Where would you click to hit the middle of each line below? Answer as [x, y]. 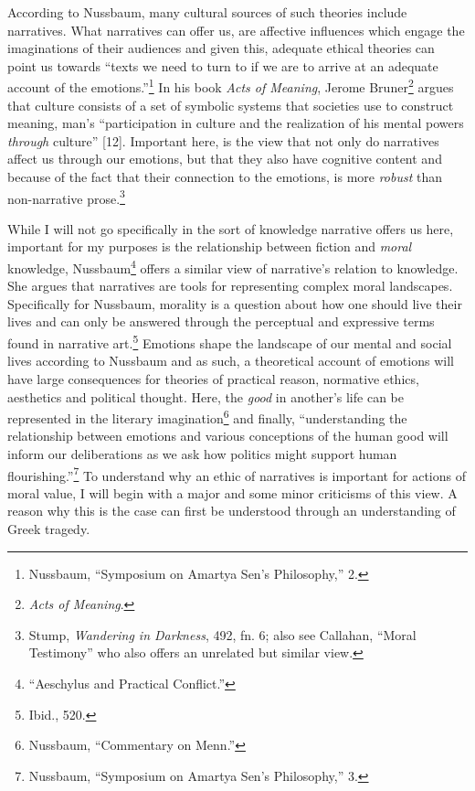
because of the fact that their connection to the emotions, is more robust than [225, 176]
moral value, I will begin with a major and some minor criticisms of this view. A [232, 492]
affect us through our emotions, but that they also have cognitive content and [225, 159]
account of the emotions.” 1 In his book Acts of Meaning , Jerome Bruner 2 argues [231, 86]
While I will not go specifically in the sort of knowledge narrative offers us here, [231, 228]
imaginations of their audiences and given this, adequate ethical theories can [221, 48]
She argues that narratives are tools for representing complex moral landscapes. [230, 286]
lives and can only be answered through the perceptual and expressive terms [221, 321]
